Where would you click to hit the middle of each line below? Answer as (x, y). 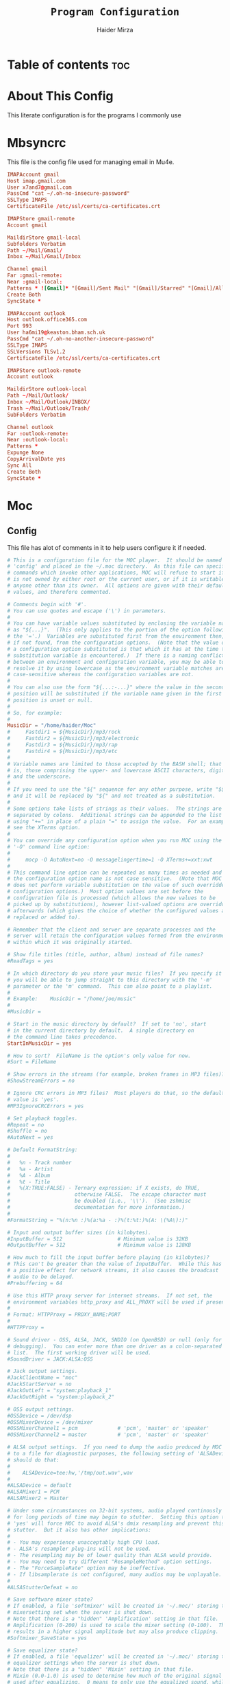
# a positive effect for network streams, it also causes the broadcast (113, 1271)
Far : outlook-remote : (38, 434)
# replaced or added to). (44, 917)
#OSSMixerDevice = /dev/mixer (50, 1422)
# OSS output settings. (41, 1409)
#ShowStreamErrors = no (41, 1081)
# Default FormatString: (42, 1150)
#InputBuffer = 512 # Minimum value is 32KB (98, 1239)
